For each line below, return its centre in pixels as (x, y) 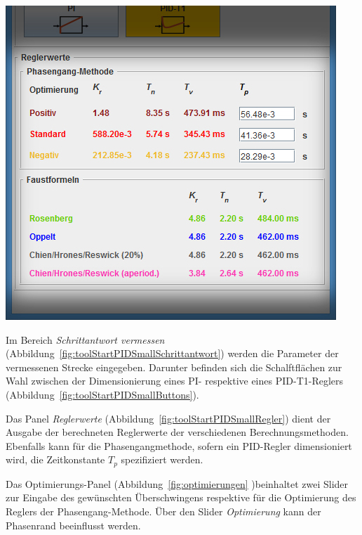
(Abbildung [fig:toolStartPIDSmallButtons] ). (102, 394)
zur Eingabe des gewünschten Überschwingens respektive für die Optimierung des (181, 497)
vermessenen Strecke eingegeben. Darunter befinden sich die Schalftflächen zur (174, 367)
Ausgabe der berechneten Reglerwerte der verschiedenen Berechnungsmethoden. (177, 432)
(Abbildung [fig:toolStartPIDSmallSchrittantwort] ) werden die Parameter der (172, 353)
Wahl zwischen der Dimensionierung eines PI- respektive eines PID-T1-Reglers (175, 381)
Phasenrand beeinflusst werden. (73, 525)
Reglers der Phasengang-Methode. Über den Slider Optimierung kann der (163, 511)
